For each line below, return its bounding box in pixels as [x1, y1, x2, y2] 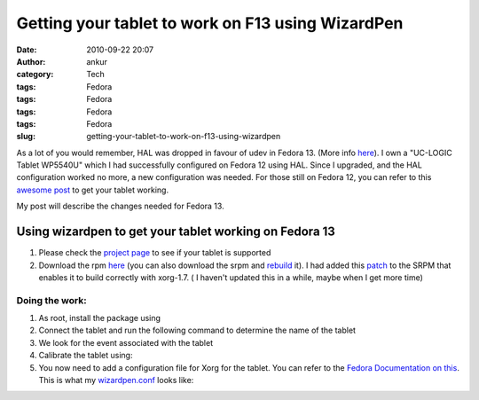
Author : [16, 56, 46, 67]
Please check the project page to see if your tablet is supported [38, 247, 271, 258]
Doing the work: [16, 294, 88, 306]
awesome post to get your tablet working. [16, 184, 169, 195]
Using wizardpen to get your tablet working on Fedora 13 [16, 224, 336, 239]
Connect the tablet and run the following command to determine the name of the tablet [38, 325, 357, 336]
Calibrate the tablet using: [38, 350, 133, 361]
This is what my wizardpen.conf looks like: [38, 375, 194, 386]
